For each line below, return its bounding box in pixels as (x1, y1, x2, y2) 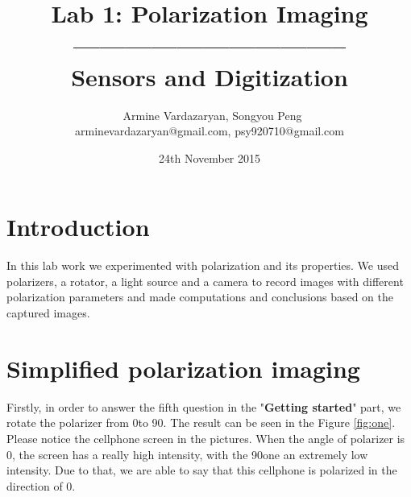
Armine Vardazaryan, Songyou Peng (122, 106, 302, 123)
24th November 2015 (158, 149, 261, 166)
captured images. (6, 304, 90, 321)
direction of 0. (6, 477, 76, 494)
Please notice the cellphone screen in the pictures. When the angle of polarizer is (6, 429, 405, 446)
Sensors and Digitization (71, 60, 348, 93)
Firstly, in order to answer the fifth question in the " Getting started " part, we (6, 398, 401, 415)
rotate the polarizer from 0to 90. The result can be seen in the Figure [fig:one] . (6, 414, 396, 431)
